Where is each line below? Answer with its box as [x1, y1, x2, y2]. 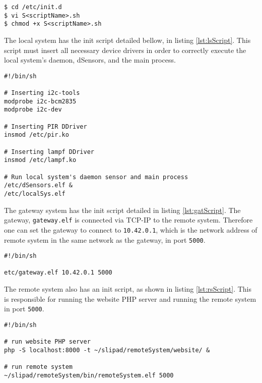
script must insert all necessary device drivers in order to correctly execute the [4, 44, 246, 55]
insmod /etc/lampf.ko [4, 156, 77, 164]
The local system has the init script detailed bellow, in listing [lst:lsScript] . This [4, 34, 251, 45]
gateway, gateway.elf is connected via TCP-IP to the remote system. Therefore [4, 214, 253, 225]
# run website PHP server [4, 338, 91, 346]
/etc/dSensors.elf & [4, 182, 73, 189]
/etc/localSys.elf [4, 190, 65, 197]
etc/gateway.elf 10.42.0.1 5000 [4, 269, 112, 277]
